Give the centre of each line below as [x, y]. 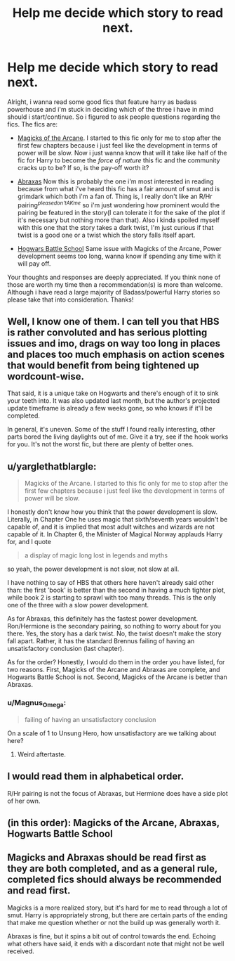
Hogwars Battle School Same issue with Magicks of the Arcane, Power [120, 248]
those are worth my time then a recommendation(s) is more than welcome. [115, 284]
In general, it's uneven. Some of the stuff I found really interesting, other [111, 430]
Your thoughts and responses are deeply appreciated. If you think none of [114, 277]
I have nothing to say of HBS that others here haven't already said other [110, 583]
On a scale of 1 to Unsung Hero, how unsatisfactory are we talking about [112, 733]
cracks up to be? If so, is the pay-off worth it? [83, 167]
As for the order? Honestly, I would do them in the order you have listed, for [116, 662]
